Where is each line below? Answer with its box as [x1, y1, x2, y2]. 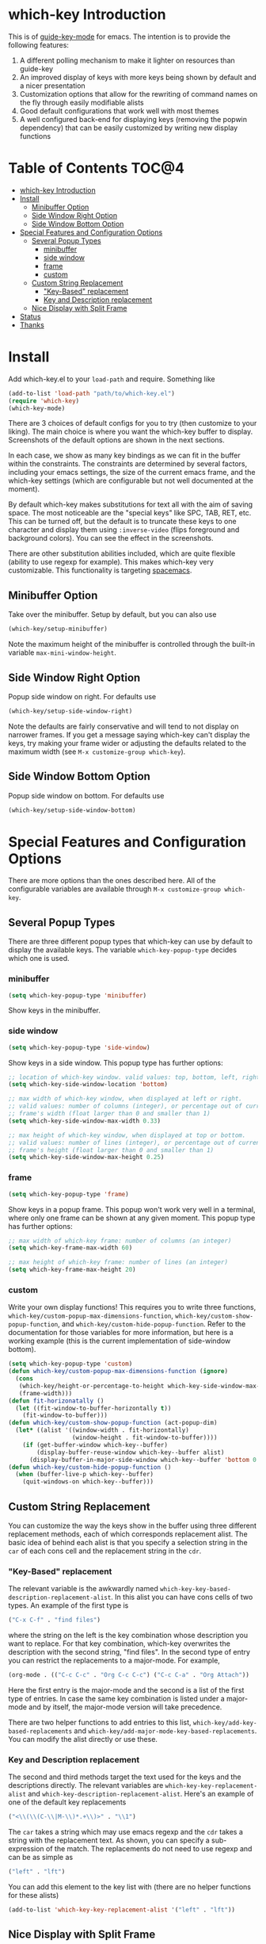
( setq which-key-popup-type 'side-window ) [8, 1043, 150, 1051]
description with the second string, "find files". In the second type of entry [8, 1647, 251, 1657]
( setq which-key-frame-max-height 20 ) [8, 1266, 136, 1274]
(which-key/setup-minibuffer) [8, 625, 108, 633]
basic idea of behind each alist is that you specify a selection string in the [8, 1538, 248, 1547]
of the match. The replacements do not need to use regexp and [46, 1844, 253, 1854]
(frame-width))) [18, 1389, 73, 1397]
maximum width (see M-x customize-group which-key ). [8, 747, 186, 756]
